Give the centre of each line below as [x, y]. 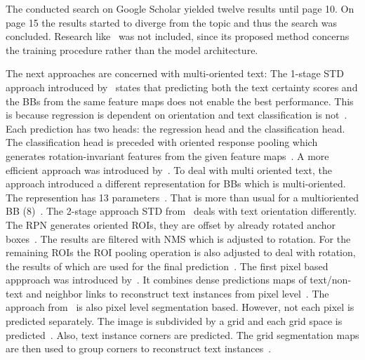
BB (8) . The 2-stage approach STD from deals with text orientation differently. [181, 211]
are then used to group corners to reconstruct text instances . [139, 348]
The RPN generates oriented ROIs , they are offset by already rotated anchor [171, 224]
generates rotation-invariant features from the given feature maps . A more [167, 155]
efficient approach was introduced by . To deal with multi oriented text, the [169, 169]
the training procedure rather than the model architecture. [132, 49]
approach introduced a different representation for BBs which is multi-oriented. [176, 184]
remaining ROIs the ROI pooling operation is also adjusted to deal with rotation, [181, 252]
